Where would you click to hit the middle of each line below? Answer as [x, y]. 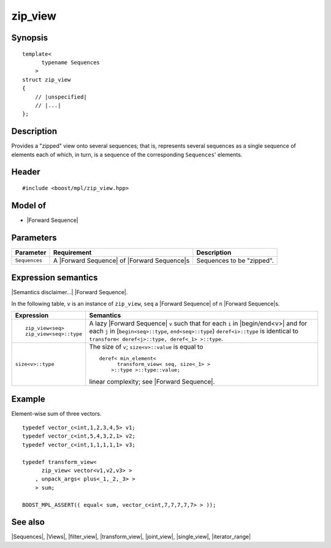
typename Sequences [71, 62]
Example [28, 399]
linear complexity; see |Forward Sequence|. [152, 382]
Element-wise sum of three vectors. [56, 413]
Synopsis [30, 38]
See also [28, 522]
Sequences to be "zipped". [235, 261]
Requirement [72, 253]
